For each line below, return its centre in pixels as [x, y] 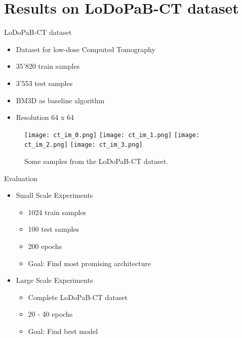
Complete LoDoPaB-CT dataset [78, 297]
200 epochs [45, 246]
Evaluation [21, 178]
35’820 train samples [48, 66]
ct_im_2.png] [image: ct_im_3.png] [84, 145]
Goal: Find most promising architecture [90, 263]
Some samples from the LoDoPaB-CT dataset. [96, 161]
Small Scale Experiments [54, 195]
